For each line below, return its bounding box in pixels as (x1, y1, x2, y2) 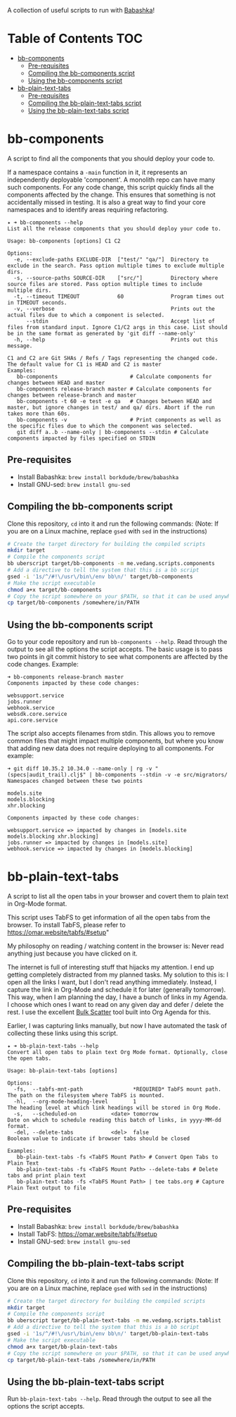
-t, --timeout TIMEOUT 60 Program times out (13, 292, 225, 300)
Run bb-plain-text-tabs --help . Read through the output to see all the (7, 1394, 212, 1403)
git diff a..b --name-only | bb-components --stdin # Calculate (16, 428, 209, 435)
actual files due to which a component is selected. (7, 311, 165, 318)
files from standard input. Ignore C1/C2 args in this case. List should (7, 323, 228, 330)
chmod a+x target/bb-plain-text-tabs (7, 1343, 118, 1350)
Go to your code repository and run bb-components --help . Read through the (7, 638, 228, 646)
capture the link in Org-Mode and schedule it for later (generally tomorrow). (7, 986, 226, 994)
